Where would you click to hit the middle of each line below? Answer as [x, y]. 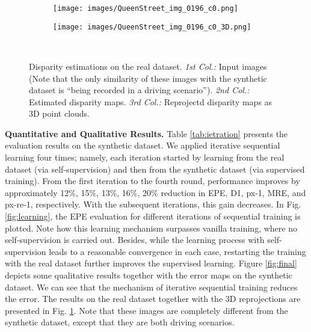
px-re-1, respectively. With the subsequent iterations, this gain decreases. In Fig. [153, 204]
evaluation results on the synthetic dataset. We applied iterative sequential [143, 145]
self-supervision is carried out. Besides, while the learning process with [135, 240]
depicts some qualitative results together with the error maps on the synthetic [149, 275]
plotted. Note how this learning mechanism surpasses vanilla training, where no [151, 228]
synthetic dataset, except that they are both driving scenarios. [120, 322]
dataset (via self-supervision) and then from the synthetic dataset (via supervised [155, 169]
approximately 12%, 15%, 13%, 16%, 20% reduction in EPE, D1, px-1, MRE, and [155, 192]
